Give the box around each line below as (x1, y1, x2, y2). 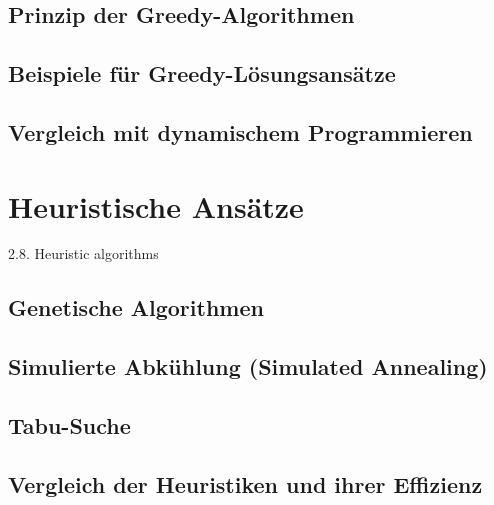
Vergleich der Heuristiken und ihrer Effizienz (8, 468, 483, 499)
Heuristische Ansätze (8, 185, 304, 226)
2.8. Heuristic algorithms (8, 243, 159, 264)
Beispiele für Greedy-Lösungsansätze (8, 58, 396, 89)
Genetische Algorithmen (8, 292, 264, 323)
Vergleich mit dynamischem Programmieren (8, 116, 473, 147)
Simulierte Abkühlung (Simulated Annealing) (8, 351, 488, 382)
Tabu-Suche (8, 410, 131, 441)
